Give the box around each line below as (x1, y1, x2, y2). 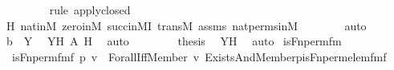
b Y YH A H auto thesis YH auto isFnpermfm (6, 33, 342, 49)
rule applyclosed (49, 2, 131, 17)
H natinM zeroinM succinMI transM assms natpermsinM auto (6, 17, 367, 33)
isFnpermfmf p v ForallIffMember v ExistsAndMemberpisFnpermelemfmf (11, 48, 387, 64)
